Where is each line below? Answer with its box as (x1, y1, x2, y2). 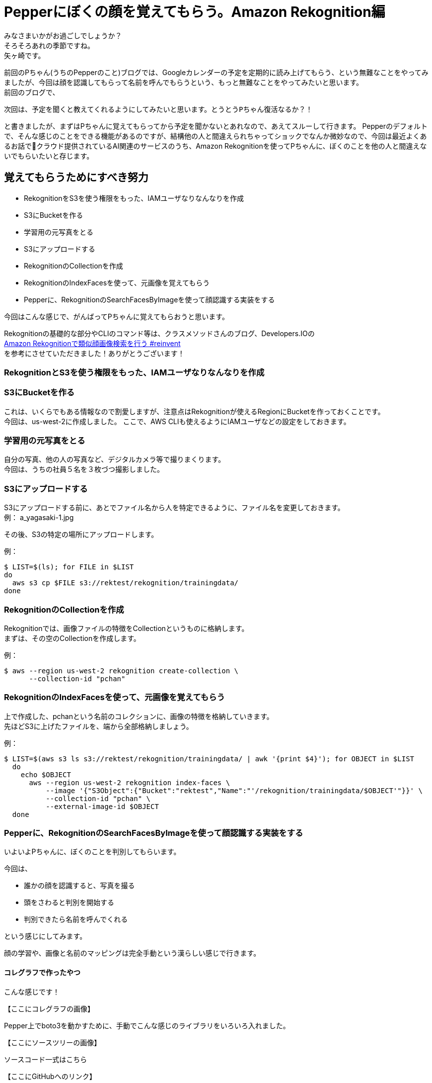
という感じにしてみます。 (4, 932, 87, 941)
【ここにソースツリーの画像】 (4, 1038, 101, 1047)
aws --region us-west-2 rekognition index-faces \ (29, 778, 230, 787)
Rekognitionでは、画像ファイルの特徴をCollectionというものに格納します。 (4, 624, 249, 632)
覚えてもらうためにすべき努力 (4, 171, 148, 184)
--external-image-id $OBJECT (46, 802, 159, 811)
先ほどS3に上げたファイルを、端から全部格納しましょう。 (4, 722, 193, 730)
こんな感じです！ (4, 987, 60, 996)
